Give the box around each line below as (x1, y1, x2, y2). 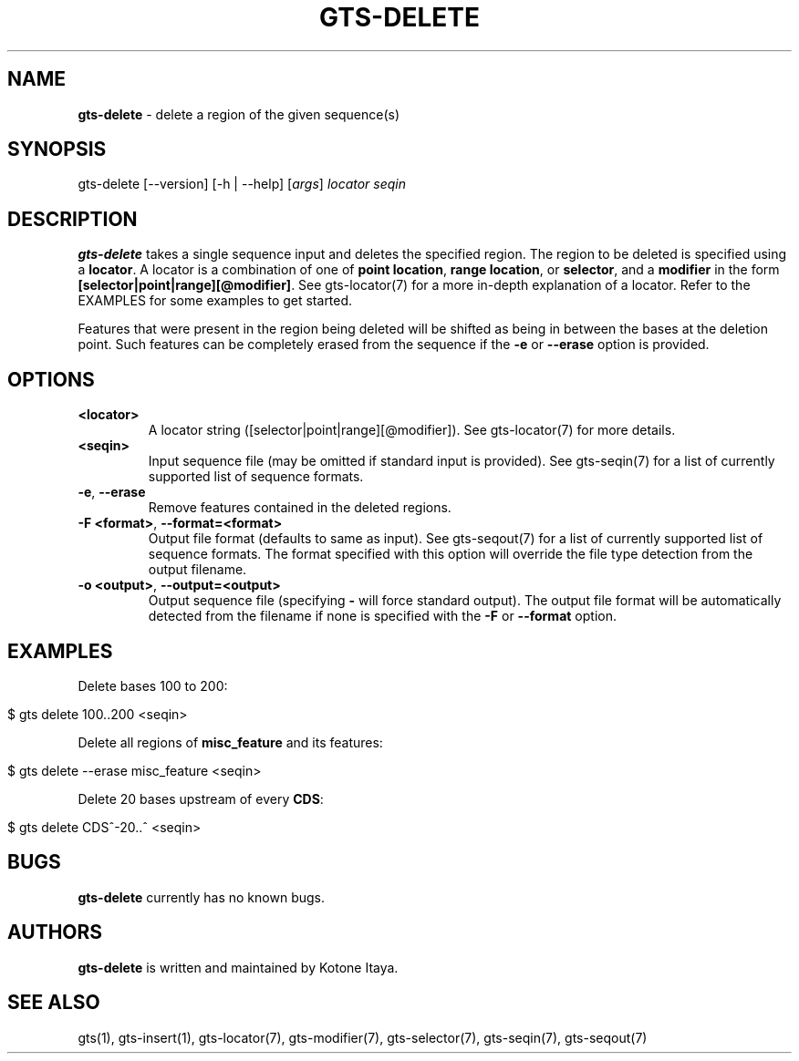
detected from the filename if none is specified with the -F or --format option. (148, 608, 617, 624)
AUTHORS (7, 921, 103, 944)
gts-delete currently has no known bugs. (78, 889, 325, 905)
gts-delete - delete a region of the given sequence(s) (78, 106, 400, 122)
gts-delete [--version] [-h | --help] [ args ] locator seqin (78, 176, 407, 192)
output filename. (148, 561, 247, 578)
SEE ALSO (7, 991, 100, 1015)
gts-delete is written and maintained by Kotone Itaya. (78, 959, 399, 975)
